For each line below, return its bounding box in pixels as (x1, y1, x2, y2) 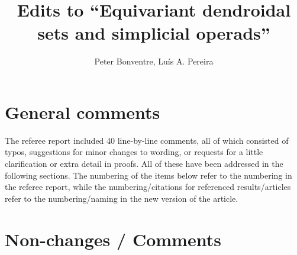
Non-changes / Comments (5, 227, 221, 251)
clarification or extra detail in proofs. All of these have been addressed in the (5, 157, 283, 170)
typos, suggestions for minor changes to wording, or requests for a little (5, 146, 263, 158)
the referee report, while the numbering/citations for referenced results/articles (5, 180, 291, 193)
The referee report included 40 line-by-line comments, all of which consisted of (5, 134, 289, 146)
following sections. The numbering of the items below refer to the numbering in (5, 169, 292, 181)
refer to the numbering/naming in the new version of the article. (5, 192, 238, 204)
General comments (5, 99, 160, 124)
